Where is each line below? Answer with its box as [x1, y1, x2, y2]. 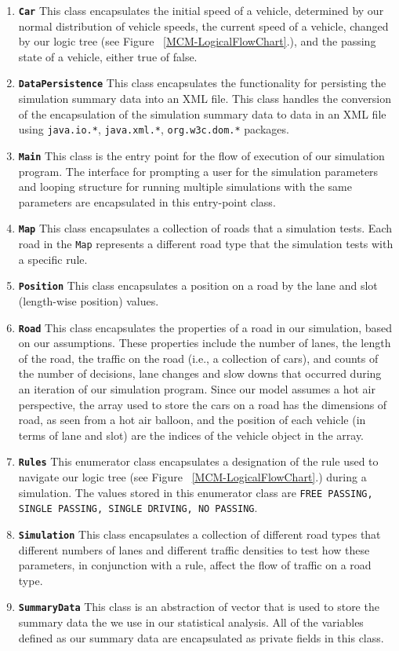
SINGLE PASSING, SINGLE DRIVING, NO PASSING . [18, 499, 258, 516]
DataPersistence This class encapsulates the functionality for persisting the [18, 75, 386, 91]
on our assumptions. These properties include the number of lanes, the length [18, 335, 391, 351]
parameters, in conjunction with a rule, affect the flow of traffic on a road [18, 557, 372, 573]
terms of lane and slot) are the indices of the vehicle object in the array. [18, 426, 364, 443]
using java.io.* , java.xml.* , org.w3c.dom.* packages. [18, 121, 289, 137]
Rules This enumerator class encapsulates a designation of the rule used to [18, 453, 379, 470]
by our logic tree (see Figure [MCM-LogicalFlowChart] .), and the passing [18, 33, 376, 49]
